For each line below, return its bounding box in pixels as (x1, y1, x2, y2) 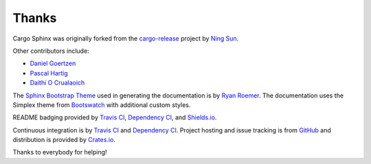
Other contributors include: (12, 47, 89, 55)
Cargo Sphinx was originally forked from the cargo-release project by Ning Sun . (12, 34, 239, 43)
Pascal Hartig (30, 69, 68, 77)
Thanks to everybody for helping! (12, 148, 107, 156)
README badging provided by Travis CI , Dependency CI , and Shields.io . (12, 113, 217, 121)
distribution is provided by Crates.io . (12, 136, 116, 144)
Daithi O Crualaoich (30, 79, 85, 87)
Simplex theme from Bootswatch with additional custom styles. (12, 100, 191, 109)
